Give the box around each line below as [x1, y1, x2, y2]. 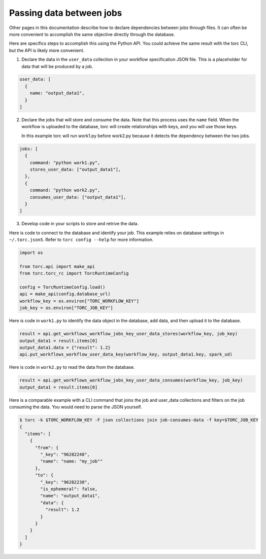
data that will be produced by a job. [21, 63, 94, 69]
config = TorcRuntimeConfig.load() [19, 284, 105, 290]
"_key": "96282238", [40, 479, 90, 485]
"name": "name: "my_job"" [40, 458, 103, 464]
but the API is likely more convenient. [9, 47, 85, 53]
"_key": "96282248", [40, 452, 90, 457]
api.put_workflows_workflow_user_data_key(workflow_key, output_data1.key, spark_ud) [19, 351, 233, 357]
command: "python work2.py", [30, 187, 100, 193]
